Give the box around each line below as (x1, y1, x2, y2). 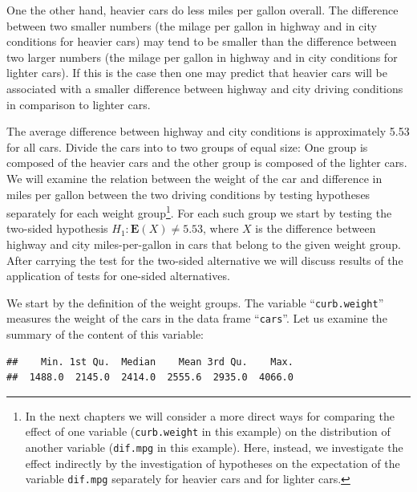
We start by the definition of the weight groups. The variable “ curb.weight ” (6, 294, 384, 311)
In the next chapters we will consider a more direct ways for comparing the (25, 407, 395, 424)
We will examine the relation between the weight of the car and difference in (6, 169, 383, 186)
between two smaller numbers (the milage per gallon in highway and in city (6, 17, 377, 34)
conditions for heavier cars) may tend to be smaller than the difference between (6, 33, 397, 50)
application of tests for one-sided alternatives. (6, 267, 230, 284)
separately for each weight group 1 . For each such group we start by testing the (6, 202, 392, 221)
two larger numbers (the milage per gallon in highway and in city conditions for (6, 48, 398, 65)
